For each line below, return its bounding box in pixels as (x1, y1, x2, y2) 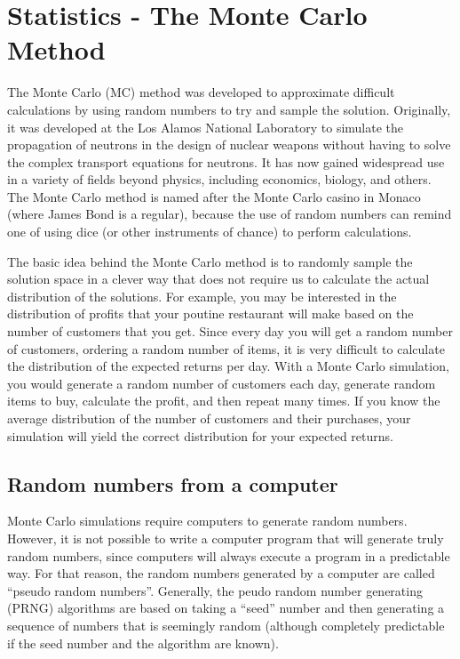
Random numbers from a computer (7, 470, 338, 497)
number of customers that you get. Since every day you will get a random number (7, 322, 453, 341)
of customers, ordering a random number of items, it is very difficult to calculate (7, 339, 445, 358)
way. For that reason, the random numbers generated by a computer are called (7, 564, 435, 583)
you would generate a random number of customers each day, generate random (7, 374, 436, 392)
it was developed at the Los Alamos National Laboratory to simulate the (7, 117, 404, 136)
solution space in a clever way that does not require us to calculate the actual (7, 269, 430, 288)
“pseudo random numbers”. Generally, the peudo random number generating (7, 581, 423, 599)
